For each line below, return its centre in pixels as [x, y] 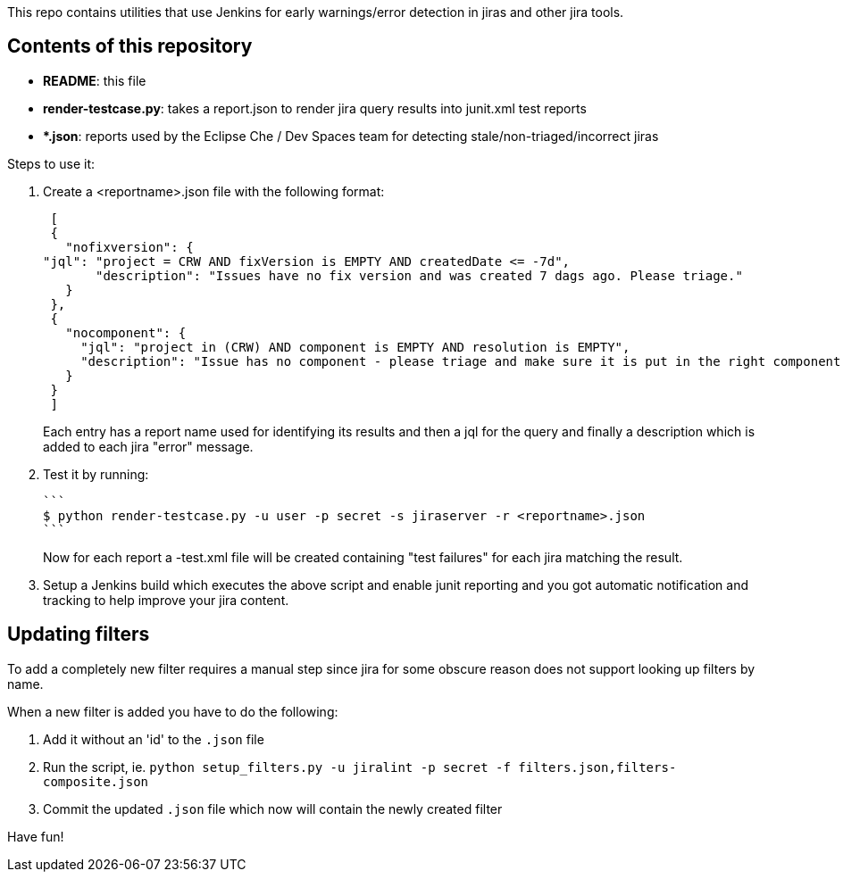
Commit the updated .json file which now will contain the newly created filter [273, 809]
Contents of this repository [130, 46]
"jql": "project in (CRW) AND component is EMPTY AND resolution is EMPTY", [355, 347]
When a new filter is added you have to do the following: [173, 711]
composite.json [96, 781]
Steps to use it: [51, 163]
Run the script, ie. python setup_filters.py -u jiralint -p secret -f [277, 767]
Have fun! [36, 836]
